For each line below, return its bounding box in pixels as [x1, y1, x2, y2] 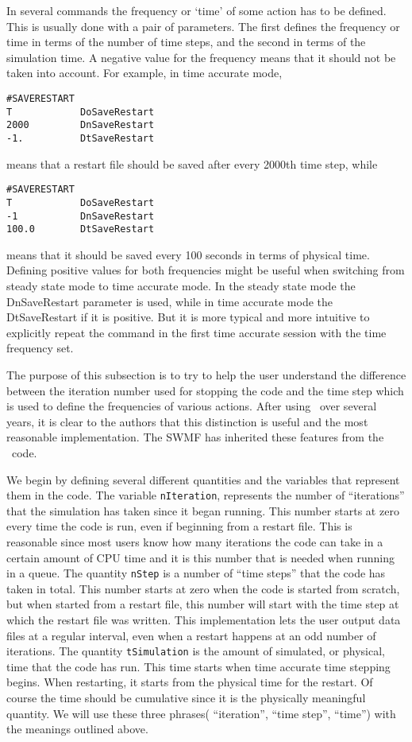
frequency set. [6, 340, 74, 356]
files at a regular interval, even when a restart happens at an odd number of [6, 627, 376, 643]
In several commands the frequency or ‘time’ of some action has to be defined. [6, 2, 387, 18]
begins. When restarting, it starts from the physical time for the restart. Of [6, 674, 373, 690]
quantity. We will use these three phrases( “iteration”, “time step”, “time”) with [6, 705, 396, 721]
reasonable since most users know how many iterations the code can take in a [6, 533, 383, 550]
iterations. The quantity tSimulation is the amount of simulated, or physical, [6, 643, 385, 659]
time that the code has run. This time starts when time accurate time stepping [6, 658, 391, 674]
